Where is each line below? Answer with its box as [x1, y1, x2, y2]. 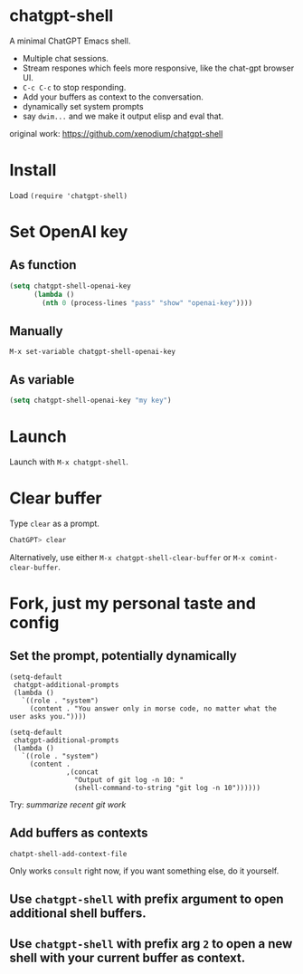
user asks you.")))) [9, 711, 88, 721]
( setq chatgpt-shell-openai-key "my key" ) [9, 396, 172, 406]
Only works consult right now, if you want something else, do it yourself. [9, 865, 279, 876]
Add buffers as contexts [9, 826, 148, 841]
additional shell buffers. [9, 905, 147, 921]
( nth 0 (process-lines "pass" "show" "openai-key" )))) [42, 298, 253, 308]
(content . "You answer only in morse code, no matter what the [29, 703, 278, 713]
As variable [9, 372, 75, 387]
